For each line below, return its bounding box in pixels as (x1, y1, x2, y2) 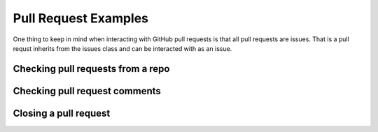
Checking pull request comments (13, 85, 161, 97)
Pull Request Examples (13, 10, 149, 26)
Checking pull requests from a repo (13, 63, 170, 75)
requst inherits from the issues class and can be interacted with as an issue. (13, 44, 232, 52)
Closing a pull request (13, 107, 111, 119)
